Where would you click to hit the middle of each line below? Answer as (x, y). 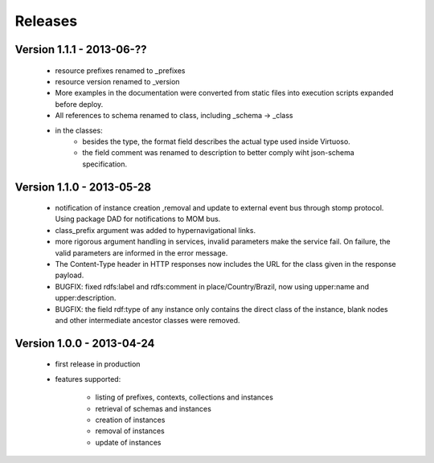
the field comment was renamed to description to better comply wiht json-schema (219, 153)
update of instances (128, 442)
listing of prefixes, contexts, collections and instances (184, 397)
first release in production (98, 364)
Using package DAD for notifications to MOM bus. (138, 219)
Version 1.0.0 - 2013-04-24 (85, 343)
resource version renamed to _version (117, 81)
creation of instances (130, 420)
